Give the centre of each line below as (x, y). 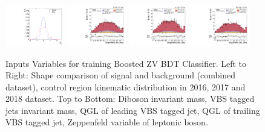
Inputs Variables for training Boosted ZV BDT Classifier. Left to (126, 63)
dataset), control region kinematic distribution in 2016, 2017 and (126, 86)
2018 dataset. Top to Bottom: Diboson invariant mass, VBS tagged (130, 99)
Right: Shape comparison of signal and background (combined (121, 75)
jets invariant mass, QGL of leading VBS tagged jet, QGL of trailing (133, 110)
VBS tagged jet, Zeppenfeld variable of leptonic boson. (107, 122)
